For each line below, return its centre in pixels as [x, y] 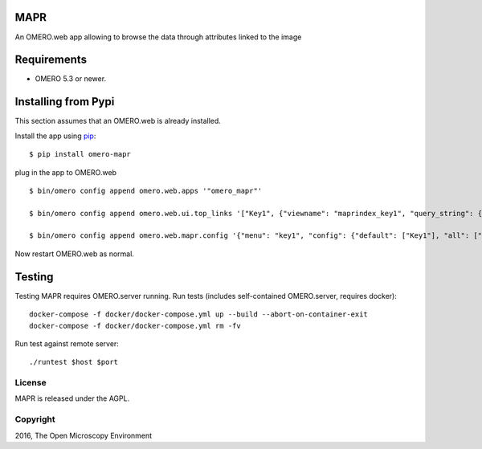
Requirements [51, 60]
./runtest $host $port [74, 362]
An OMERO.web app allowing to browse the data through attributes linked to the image [158, 37]
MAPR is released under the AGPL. [72, 398]
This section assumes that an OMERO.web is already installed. [118, 121]
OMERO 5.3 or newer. [71, 79]
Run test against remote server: [67, 343]
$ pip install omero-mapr [80, 154]
